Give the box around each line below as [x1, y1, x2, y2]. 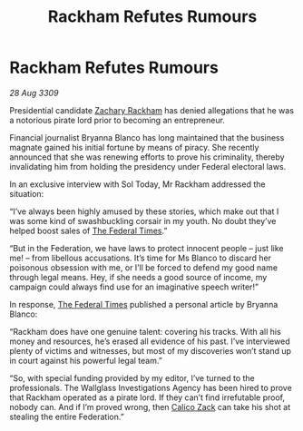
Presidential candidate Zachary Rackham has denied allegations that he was [9, 104, 295, 115]
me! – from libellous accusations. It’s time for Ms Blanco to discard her [9, 252, 272, 263]
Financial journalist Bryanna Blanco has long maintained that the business [9, 132, 285, 142]
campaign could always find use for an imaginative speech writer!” [9, 281, 259, 292]
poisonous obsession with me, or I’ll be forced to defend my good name [9, 261, 279, 273]
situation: [9, 188, 44, 199]
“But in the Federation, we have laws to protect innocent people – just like [9, 242, 284, 253]
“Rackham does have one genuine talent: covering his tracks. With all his [9, 326, 281, 337]
